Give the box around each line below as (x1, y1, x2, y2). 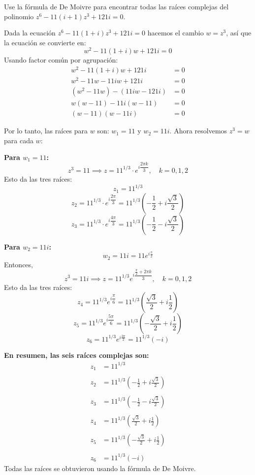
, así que (226, 28, 252, 38)
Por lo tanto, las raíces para (4, 126, 88, 136)
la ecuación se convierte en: (4, 37, 86, 47)
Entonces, (4, 259, 33, 269)
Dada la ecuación (4, 28, 56, 38)
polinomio (4, 11, 34, 21)
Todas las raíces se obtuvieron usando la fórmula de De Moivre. (4, 463, 196, 473)
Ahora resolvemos (174, 126, 227, 136)
